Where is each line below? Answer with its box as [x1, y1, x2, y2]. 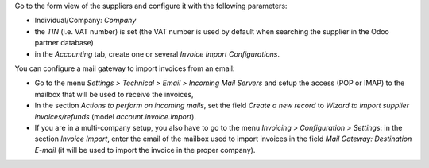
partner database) [34, 38, 95, 48]
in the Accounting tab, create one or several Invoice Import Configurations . [34, 49, 280, 59]
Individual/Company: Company [34, 16, 137, 25]
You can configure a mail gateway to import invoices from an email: [14, 64, 235, 73]
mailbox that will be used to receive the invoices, [34, 89, 194, 99]
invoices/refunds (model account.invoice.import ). [34, 111, 196, 121]
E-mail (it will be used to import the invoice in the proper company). [34, 145, 256, 154]
